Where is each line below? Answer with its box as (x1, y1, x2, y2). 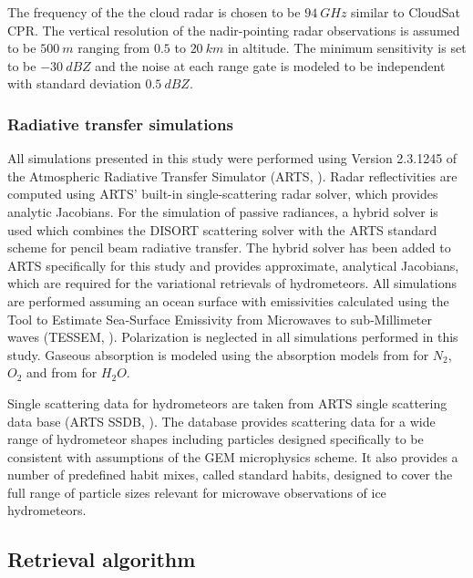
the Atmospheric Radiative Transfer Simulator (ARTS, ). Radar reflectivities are (7, 166, 458, 185)
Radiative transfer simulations (7, 112, 233, 135)
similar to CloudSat (351, 3, 460, 21)
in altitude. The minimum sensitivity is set (227, 38, 467, 57)
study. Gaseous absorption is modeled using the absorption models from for (7, 345, 429, 364)
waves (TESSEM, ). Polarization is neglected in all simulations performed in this (7, 327, 458, 346)
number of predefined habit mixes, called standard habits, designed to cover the (7, 465, 453, 484)
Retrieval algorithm (7, 545, 196, 573)
